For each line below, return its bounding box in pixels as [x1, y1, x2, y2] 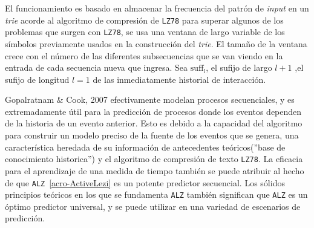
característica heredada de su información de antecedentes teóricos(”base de [5, 140, 286, 153]
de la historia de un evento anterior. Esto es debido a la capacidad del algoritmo [5, 117, 303, 129]
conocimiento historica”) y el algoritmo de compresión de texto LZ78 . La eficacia [5, 152, 303, 165]
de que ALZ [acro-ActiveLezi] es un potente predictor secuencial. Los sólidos [5, 176, 285, 189]
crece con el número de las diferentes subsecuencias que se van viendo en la [5, 49, 283, 62]
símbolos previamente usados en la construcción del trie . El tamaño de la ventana [5, 37, 307, 50]
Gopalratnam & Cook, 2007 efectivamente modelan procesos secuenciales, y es [5, 93, 295, 106]
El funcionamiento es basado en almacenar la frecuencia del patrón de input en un [5, 2, 309, 14]
